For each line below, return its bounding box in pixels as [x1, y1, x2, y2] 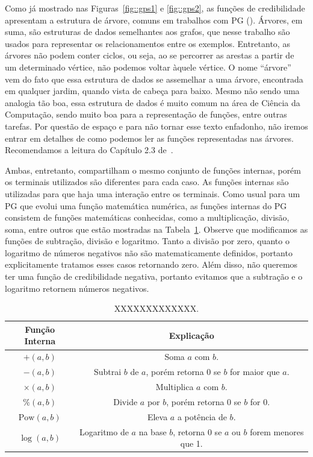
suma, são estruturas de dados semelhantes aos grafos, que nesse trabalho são [5, 25, 290, 38]
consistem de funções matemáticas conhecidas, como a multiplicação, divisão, [5, 211, 290, 224]
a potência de [177, 410, 227, 423]
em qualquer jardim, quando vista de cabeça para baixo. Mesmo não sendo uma [5, 84, 300, 97]
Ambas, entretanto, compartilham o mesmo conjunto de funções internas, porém [5, 163, 301, 176]
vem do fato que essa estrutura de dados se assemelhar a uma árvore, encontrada [5, 72, 303, 85]
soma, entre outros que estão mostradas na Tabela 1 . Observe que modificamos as [5, 222, 308, 235]
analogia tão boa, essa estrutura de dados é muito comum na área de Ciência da [5, 96, 300, 109]
